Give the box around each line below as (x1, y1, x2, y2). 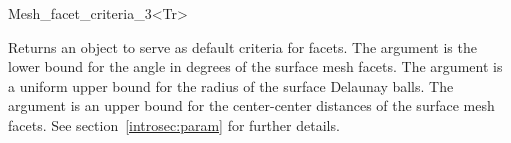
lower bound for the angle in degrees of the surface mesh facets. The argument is (8, 56, 503, 77)
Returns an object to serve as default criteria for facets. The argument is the (8, 36, 477, 57)
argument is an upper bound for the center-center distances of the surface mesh (8, 95, 495, 116)
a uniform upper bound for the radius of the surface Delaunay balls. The (8, 75, 454, 96)
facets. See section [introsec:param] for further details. (8, 114, 340, 135)
